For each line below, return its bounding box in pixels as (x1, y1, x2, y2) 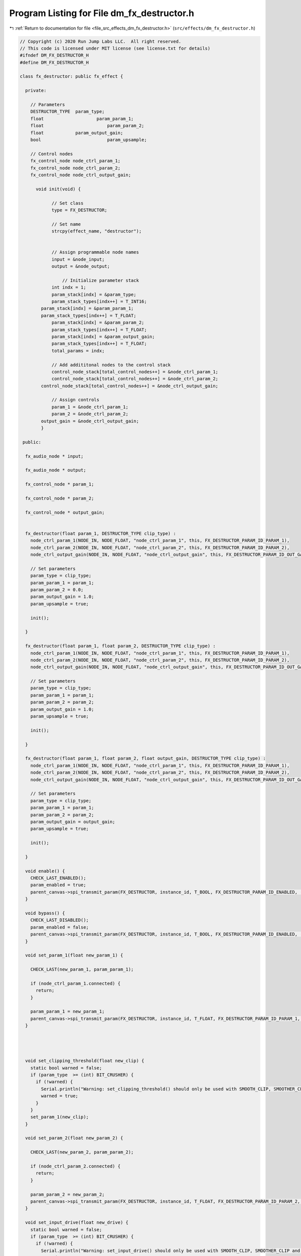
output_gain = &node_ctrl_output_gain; (41, 418, 139, 424)
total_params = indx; (51, 348, 105, 354)
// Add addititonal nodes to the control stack (51, 362, 171, 368)
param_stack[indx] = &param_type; (51, 291, 136, 297)
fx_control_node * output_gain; (25, 509, 105, 515)
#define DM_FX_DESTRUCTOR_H (20, 59, 89, 65)
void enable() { (25, 868, 65, 874)
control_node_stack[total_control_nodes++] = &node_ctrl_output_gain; (41, 383, 218, 389)
